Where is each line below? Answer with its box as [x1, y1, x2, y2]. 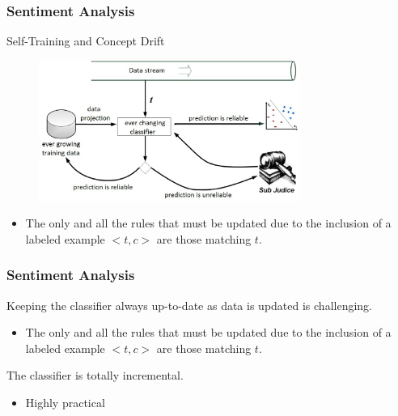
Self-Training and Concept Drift [6, 32, 165, 49]
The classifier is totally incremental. [6, 367, 184, 384]
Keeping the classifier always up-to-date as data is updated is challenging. [6, 296, 372, 313]
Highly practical [25, 393, 105, 410]
